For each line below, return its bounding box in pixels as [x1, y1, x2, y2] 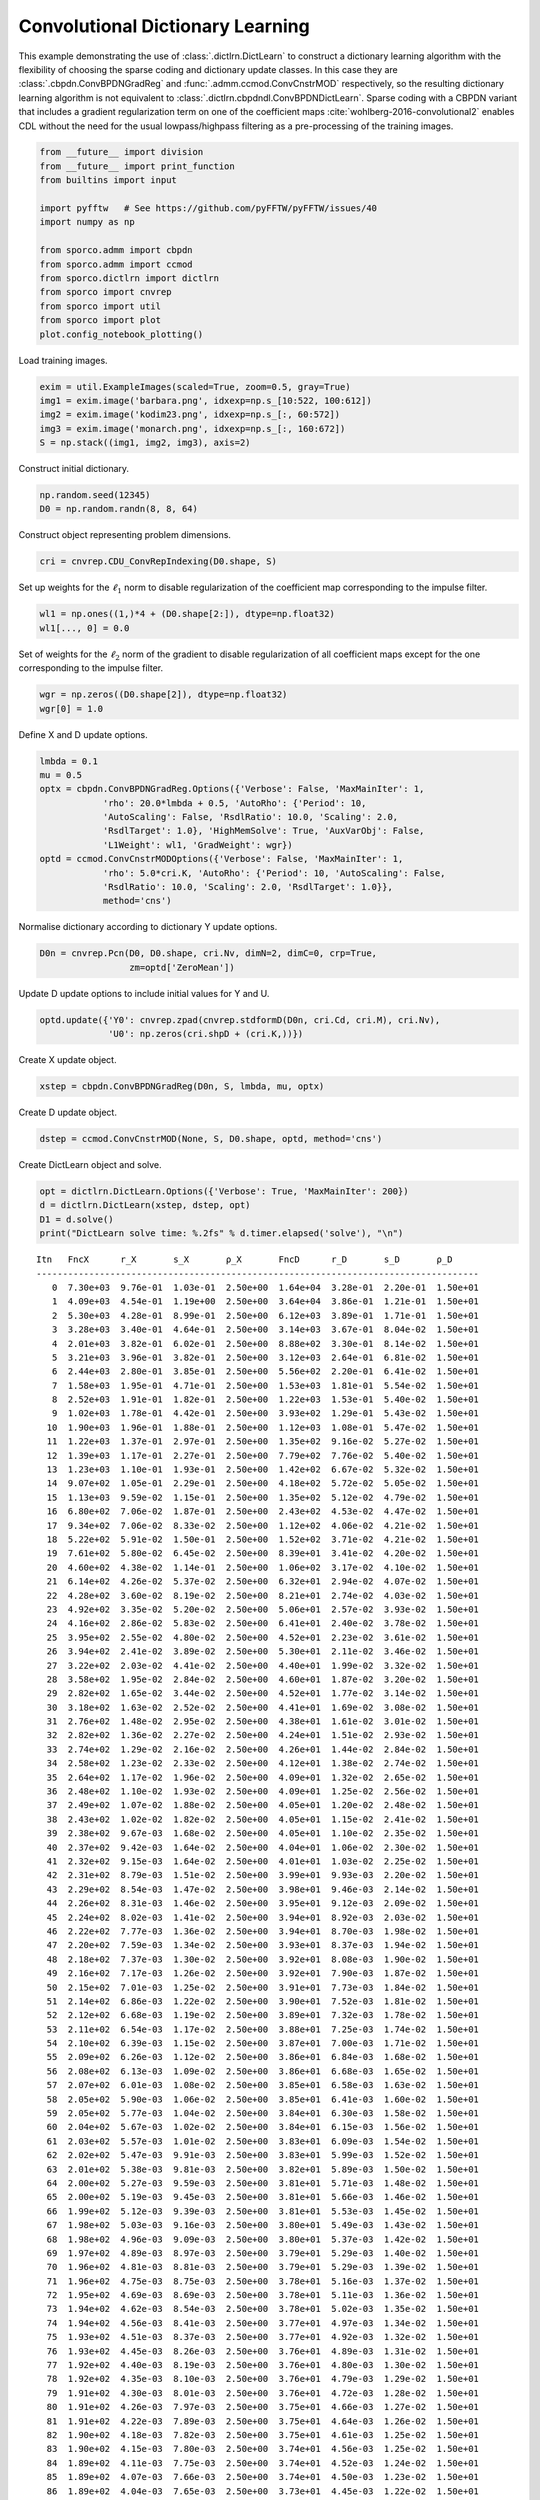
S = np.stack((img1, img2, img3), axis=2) [39, 437, 251, 449]
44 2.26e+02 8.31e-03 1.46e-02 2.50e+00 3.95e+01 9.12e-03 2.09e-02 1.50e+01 [46, 1898, 480, 1909]
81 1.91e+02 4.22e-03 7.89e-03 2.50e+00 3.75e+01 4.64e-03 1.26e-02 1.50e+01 [46, 2415, 480, 2427]
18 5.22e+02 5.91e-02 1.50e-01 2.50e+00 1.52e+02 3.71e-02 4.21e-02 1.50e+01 [46, 1534, 480, 1545]
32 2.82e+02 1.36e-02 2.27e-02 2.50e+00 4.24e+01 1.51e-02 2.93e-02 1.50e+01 [46, 1730, 480, 1741]
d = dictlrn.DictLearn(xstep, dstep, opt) [39, 1200, 251, 1211]
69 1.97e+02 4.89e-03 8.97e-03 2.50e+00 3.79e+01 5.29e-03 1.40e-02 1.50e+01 [46, 2247, 480, 2259]
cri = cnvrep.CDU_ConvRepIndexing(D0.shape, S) [39, 556, 277, 567]
